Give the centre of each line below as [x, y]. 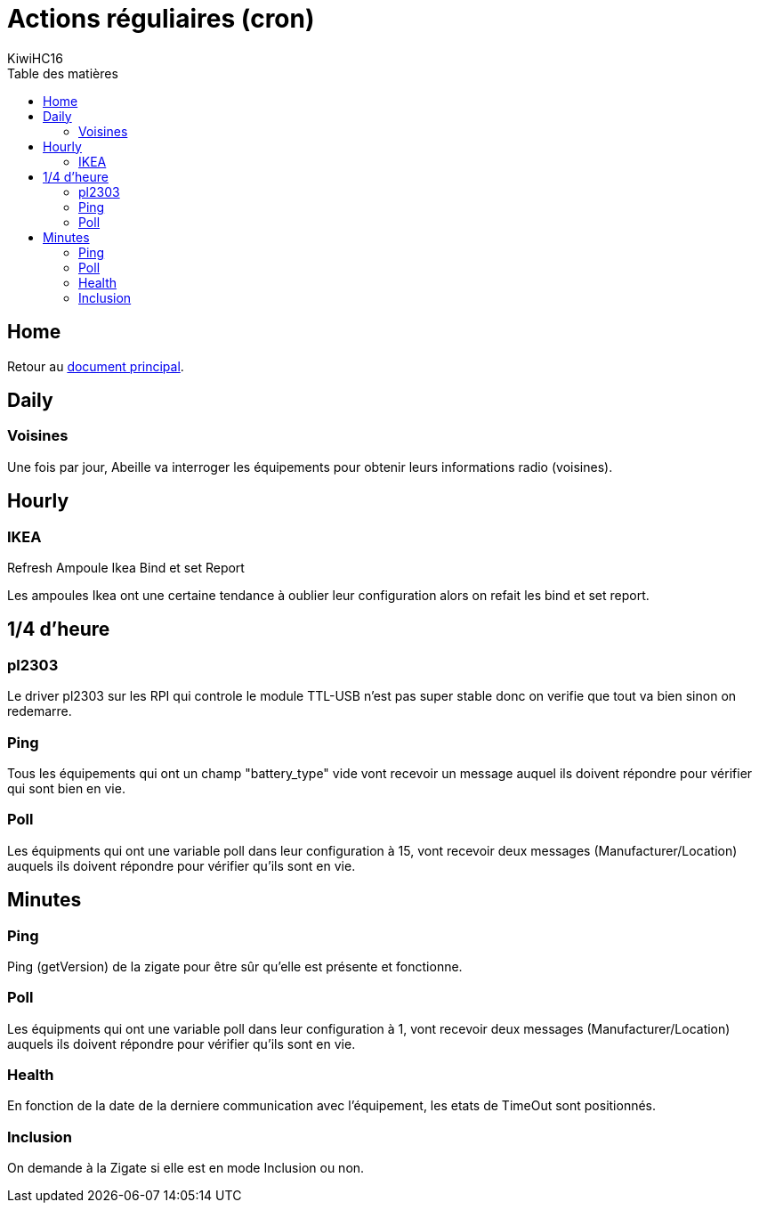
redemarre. [40, 711]
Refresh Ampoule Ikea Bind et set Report [126, 568]
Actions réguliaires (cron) [161, 19]
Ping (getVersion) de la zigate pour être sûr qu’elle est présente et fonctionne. [235, 966]
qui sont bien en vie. [66, 788]
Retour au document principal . [96, 366]
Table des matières [63, 73]
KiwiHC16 [35, 58]
